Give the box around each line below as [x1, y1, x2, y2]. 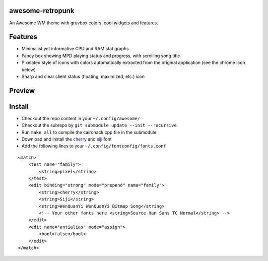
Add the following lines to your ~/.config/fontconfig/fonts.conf [21, 143, 166, 149]
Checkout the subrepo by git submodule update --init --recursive [21, 122, 177, 129]
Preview [9, 86, 35, 95]
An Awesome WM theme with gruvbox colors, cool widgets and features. [9, 20, 158, 26]
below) [21, 66, 36, 72]
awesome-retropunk [9, 6, 74, 15]
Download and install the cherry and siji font [21, 136, 112, 142]
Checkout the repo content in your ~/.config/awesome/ [21, 115, 140, 121]
